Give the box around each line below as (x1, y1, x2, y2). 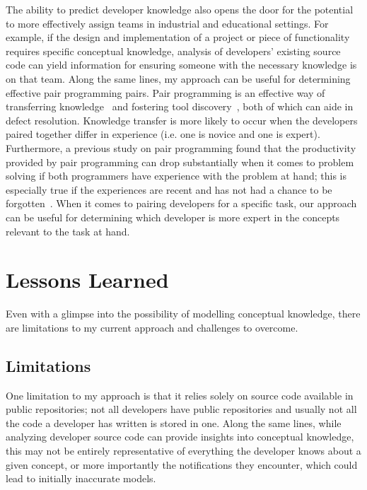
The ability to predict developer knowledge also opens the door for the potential (6, 2, 354, 16)
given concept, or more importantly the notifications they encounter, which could (6, 457, 358, 472)
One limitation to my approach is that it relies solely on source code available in (6, 387, 354, 402)
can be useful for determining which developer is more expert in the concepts (6, 209, 340, 224)
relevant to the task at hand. (6, 223, 130, 238)
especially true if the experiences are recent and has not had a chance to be (6, 182, 332, 197)
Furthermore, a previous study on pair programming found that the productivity (6, 140, 356, 155)
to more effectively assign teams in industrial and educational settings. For (6, 16, 329, 30)
